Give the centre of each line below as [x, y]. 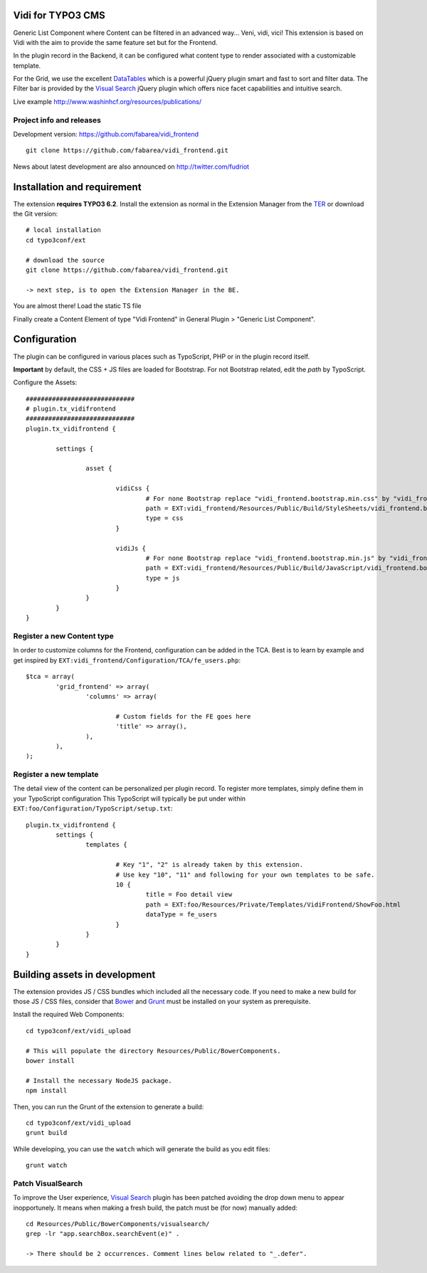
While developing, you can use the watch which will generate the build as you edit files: [142, 1148]
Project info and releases [57, 120]
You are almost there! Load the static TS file [77, 306]
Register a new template [56, 774]
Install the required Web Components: [69, 1015]
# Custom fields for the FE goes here [183, 716]
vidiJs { [131, 548]
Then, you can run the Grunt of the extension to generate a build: [109, 1106]
